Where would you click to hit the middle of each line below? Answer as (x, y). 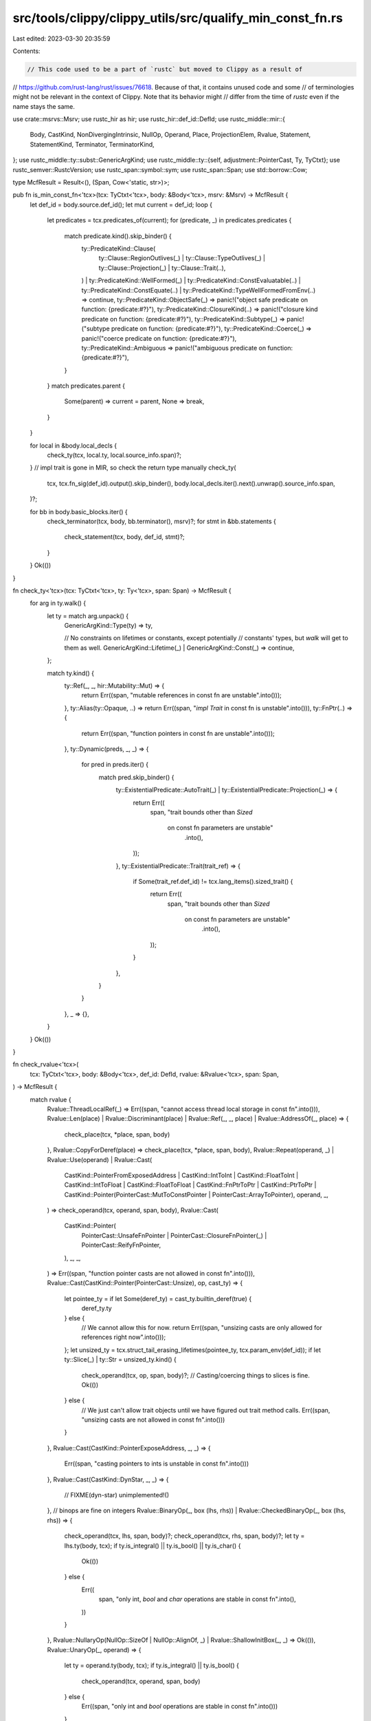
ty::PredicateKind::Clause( (119, 249)
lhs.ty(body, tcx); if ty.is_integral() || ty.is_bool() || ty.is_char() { (153, 1545)
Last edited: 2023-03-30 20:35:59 (61, 39)
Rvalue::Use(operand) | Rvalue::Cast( (100, 1159)
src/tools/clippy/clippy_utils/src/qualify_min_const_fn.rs (178, 18)
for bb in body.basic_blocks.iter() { (79, 511)
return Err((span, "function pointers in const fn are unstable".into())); (178, 733)
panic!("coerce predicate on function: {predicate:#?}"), (159, 338)
